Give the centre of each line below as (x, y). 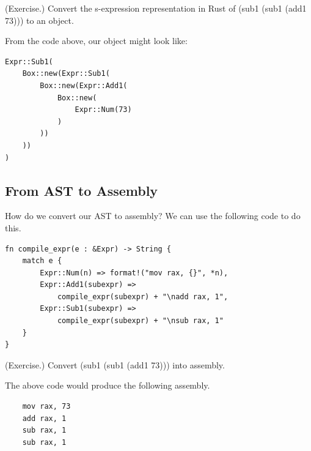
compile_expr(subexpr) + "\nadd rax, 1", (143, 296)
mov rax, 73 (46, 407)
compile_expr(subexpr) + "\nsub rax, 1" (140, 321)
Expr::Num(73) (103, 110)
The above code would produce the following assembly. (108, 385)
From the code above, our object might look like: (96, 41)
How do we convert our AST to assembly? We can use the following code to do (153, 216)
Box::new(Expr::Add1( (84, 85)
